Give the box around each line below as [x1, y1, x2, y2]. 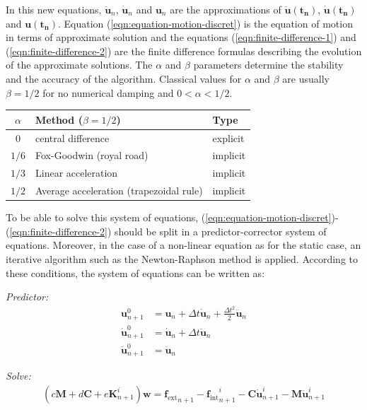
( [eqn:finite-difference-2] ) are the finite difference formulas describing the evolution [6, 43, 362, 58]
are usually [282, 71, 330, 86]
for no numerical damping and [42, 85, 174, 100]
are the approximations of [170, 2, 281, 16]
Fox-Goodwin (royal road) [35, 148, 148, 163]
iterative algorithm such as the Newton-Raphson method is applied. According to [6, 251, 359, 266]
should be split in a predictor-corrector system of [115, 223, 327, 238]
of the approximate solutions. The [6, 57, 153, 72]
